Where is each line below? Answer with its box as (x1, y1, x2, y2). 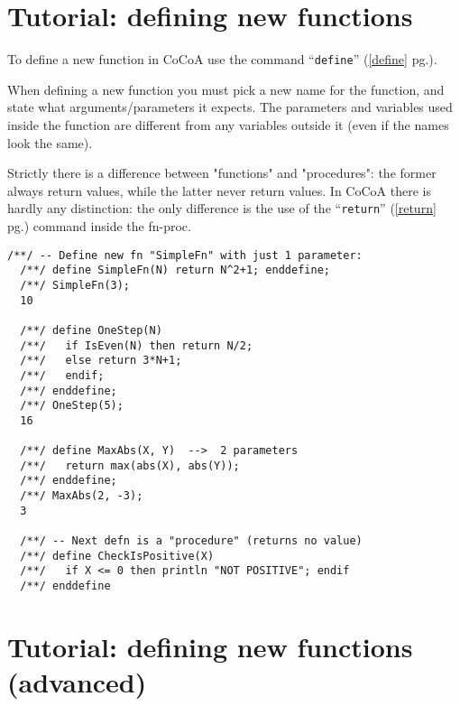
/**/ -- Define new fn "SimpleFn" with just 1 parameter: (7, 248, 363, 262)
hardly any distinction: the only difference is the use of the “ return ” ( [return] (7, 199, 437, 218)
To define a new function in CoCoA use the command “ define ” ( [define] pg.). (7, 50, 437, 69)
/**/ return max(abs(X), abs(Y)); (20, 459, 240, 472)
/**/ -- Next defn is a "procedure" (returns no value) (20, 534, 363, 548)
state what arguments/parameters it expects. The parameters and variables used (7, 98, 453, 116)
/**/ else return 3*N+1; (20, 354, 182, 367)
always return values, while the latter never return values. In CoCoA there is (7, 181, 431, 200)
